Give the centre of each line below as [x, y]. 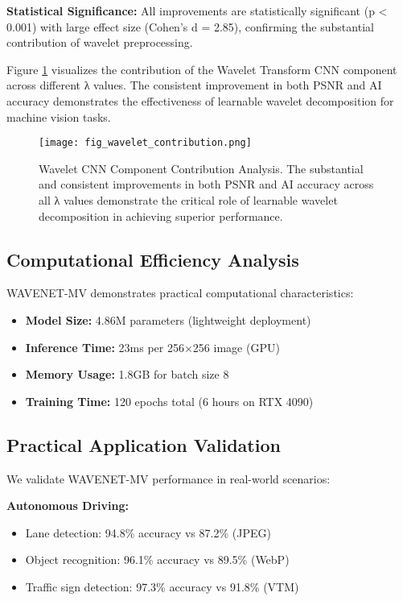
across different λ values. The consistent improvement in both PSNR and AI [194, 85]
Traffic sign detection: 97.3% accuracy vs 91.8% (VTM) [162, 586]
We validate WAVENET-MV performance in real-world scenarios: [169, 478]
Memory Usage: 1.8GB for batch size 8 [127, 374]
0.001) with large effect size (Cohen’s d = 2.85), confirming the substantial [190, 26]
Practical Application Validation [144, 444]
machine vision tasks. [59, 116]
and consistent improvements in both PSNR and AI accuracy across [206, 184]
